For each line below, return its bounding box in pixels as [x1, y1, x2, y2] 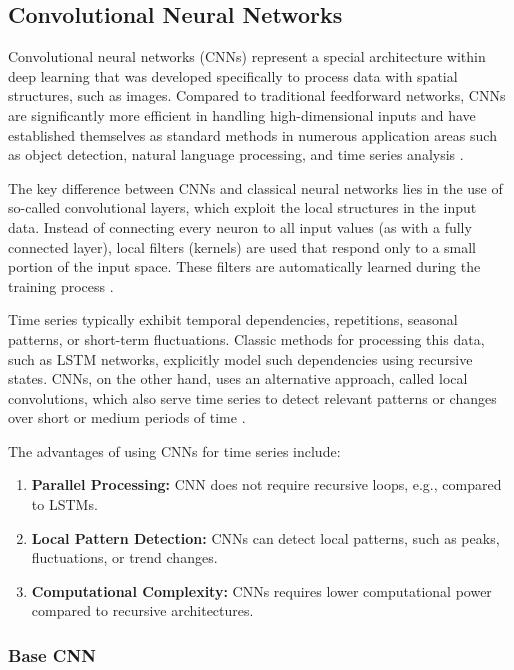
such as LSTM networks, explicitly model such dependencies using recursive [8, 348, 473, 369]
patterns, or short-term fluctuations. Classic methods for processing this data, [8, 328, 485, 349]
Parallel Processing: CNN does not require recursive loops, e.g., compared [31, 474, 502, 495]
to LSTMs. [31, 494, 98, 515]
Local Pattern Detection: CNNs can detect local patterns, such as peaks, [31, 527, 500, 548]
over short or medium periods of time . [8, 407, 246, 428]
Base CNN [8, 642, 96, 667]
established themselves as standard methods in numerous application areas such [8, 124, 497, 145]
